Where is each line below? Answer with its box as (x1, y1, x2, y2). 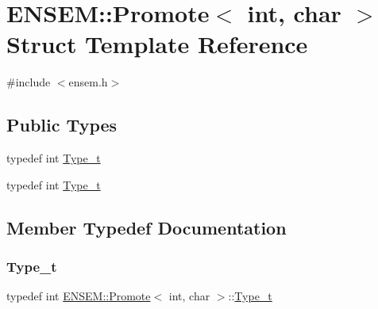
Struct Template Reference (6, 28, 308, 60)
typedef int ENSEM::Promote (6, 288, 151, 304)
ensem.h (68, 74, 108, 90)
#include (6, 74, 51, 90)
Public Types (6, 113, 118, 137)
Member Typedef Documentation (6, 215, 287, 239)
